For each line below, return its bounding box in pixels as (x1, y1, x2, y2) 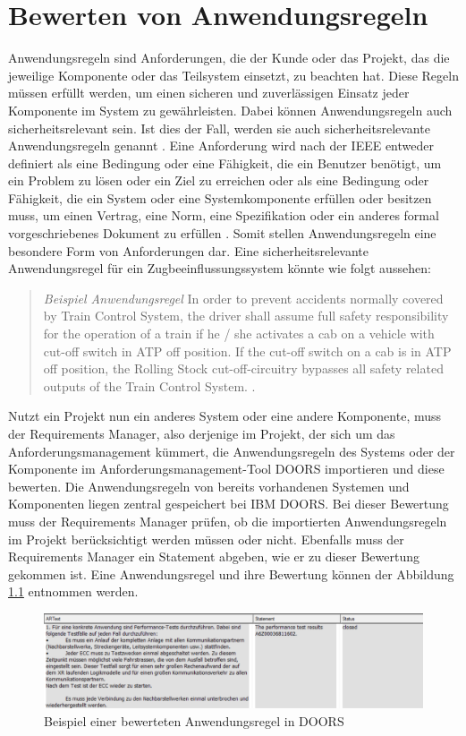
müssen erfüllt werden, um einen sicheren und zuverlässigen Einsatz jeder (8, 83, 410, 102)
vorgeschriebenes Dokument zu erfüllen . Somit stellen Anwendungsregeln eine (8, 224, 436, 243)
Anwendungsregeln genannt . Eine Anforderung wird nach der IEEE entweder (8, 136, 434, 155)
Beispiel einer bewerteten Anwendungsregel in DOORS (44, 711, 344, 730)
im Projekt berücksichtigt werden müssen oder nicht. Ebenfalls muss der (8, 529, 404, 548)
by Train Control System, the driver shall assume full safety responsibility (43, 306, 449, 325)
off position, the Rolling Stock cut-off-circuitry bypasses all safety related (43, 359, 444, 378)
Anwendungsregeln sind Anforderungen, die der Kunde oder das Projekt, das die (8, 48, 450, 67)
